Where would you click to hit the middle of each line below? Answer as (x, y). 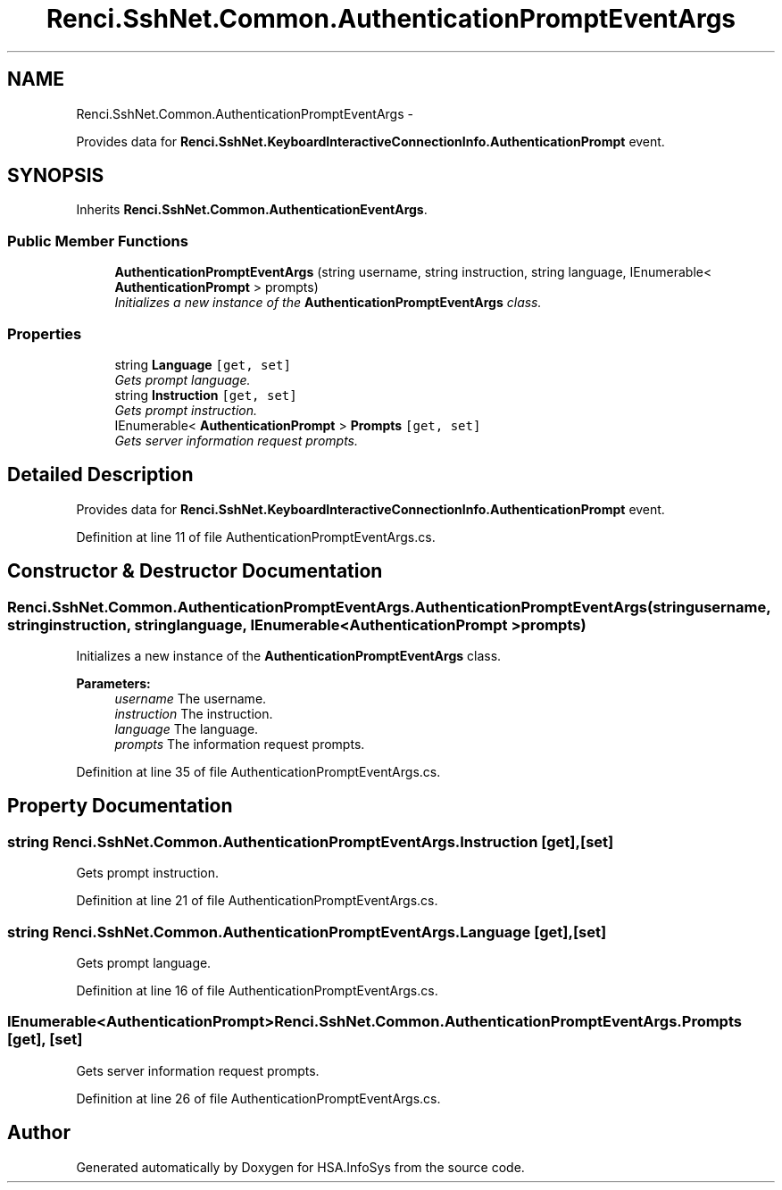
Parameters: (113, 683)
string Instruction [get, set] (206, 395)
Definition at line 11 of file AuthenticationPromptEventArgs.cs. (256, 537)
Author (39, 1133)
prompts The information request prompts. (240, 744)
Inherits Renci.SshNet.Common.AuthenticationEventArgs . (252, 210)
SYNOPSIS (56, 176)
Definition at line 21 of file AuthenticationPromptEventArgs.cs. (257, 901)
